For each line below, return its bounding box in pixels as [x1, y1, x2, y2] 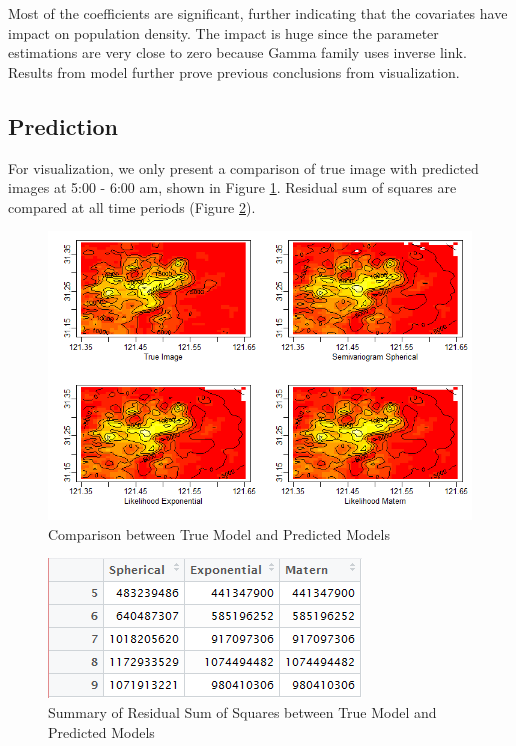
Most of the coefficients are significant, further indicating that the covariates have [8, 3, 508, 23]
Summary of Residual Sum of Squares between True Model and [48, 702, 437, 722]
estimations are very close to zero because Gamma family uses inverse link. [8, 42, 467, 63]
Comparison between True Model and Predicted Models [48, 523, 390, 544]
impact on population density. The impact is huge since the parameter [8, 22, 439, 43]
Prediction [8, 110, 118, 141]
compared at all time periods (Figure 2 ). [8, 196, 256, 217]
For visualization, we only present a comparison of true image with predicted [8, 157, 479, 178]
